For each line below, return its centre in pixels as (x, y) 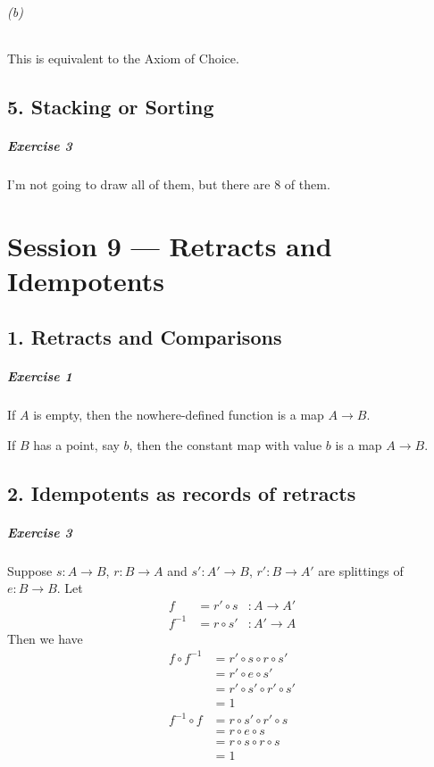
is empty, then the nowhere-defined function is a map (179, 415)
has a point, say (76, 444)
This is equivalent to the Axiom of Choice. (123, 58)
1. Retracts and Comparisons (145, 337)
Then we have (45, 638)
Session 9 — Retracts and (170, 245)
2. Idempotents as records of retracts (182, 492)
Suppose (30, 570)
